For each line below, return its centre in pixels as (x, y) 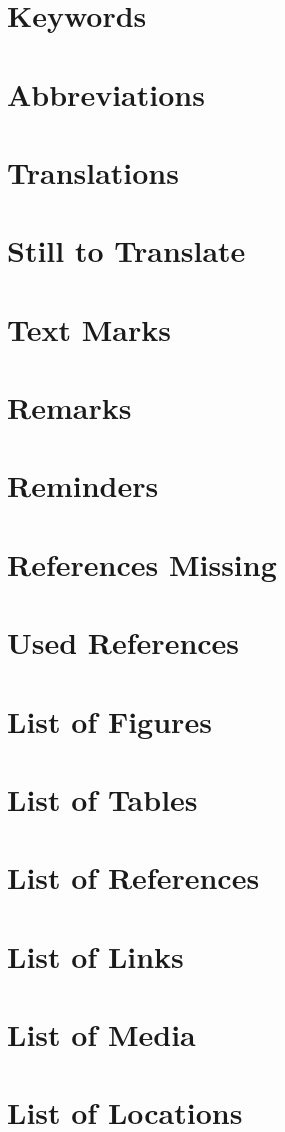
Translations (93, 171)
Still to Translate (126, 250)
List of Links (95, 955)
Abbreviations (106, 93)
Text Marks (89, 328)
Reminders (83, 485)
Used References (123, 642)
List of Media (101, 1034)
